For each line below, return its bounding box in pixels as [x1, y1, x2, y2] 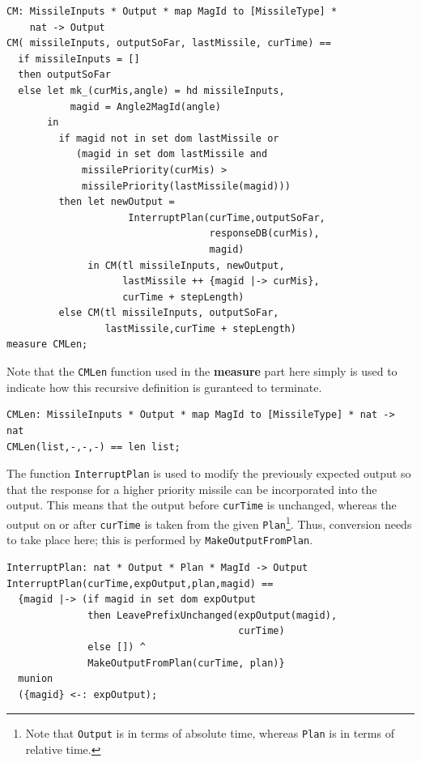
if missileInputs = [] [18, 53, 140, 65]
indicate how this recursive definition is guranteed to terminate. [6, 378, 322, 395]
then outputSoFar [18, 69, 111, 81]
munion [18, 673, 53, 685]
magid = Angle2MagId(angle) [70, 100, 221, 113]
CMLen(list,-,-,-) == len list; [6, 441, 181, 453]
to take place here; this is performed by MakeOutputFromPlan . [6, 531, 313, 548]
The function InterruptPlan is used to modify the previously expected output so [6, 465, 411, 482]
